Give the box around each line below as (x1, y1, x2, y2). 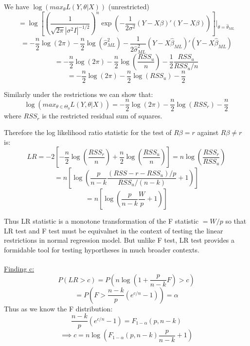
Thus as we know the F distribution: (4, 303, 113, 313)
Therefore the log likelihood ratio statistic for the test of (4, 127, 172, 137)
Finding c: (4, 264, 35, 274)
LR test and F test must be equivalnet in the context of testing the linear (4, 225, 223, 235)
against (197, 127, 219, 137)
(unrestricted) (108, 1, 149, 11)
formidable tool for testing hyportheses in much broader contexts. (4, 244, 199, 254)
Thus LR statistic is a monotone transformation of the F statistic (4, 216, 199, 226)
